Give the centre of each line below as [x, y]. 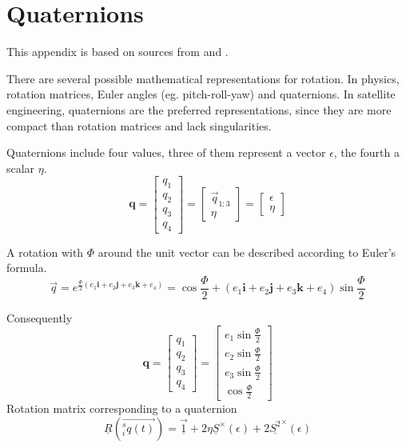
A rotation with [45, 252]
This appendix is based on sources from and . [117, 52]
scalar [21, 168]
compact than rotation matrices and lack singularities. [139, 125]
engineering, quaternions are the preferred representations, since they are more [199, 109]
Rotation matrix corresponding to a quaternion [122, 408]
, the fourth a [366, 152]
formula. [27, 268]
